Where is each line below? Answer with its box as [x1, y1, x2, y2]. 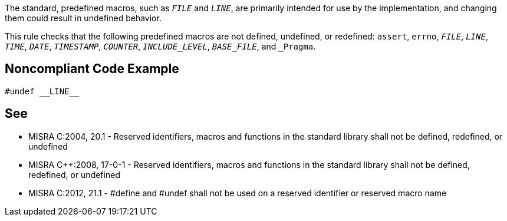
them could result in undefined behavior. [5, 13, 162, 23]
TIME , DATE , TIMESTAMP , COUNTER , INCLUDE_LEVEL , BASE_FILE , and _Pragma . [5, 41, 316, 51]
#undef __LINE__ [5, 86, 80, 96]
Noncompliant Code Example [5, 61, 179, 77]
